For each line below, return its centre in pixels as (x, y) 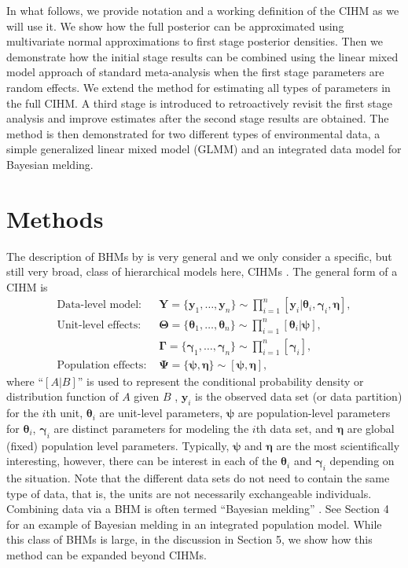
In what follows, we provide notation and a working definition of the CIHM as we (203, 10)
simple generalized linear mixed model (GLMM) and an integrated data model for (204, 149)
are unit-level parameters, (161, 413)
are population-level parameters (314, 413)
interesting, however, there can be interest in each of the (142, 461)
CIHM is (27, 286)
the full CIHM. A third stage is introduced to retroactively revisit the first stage (200, 103)
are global (371, 428)
